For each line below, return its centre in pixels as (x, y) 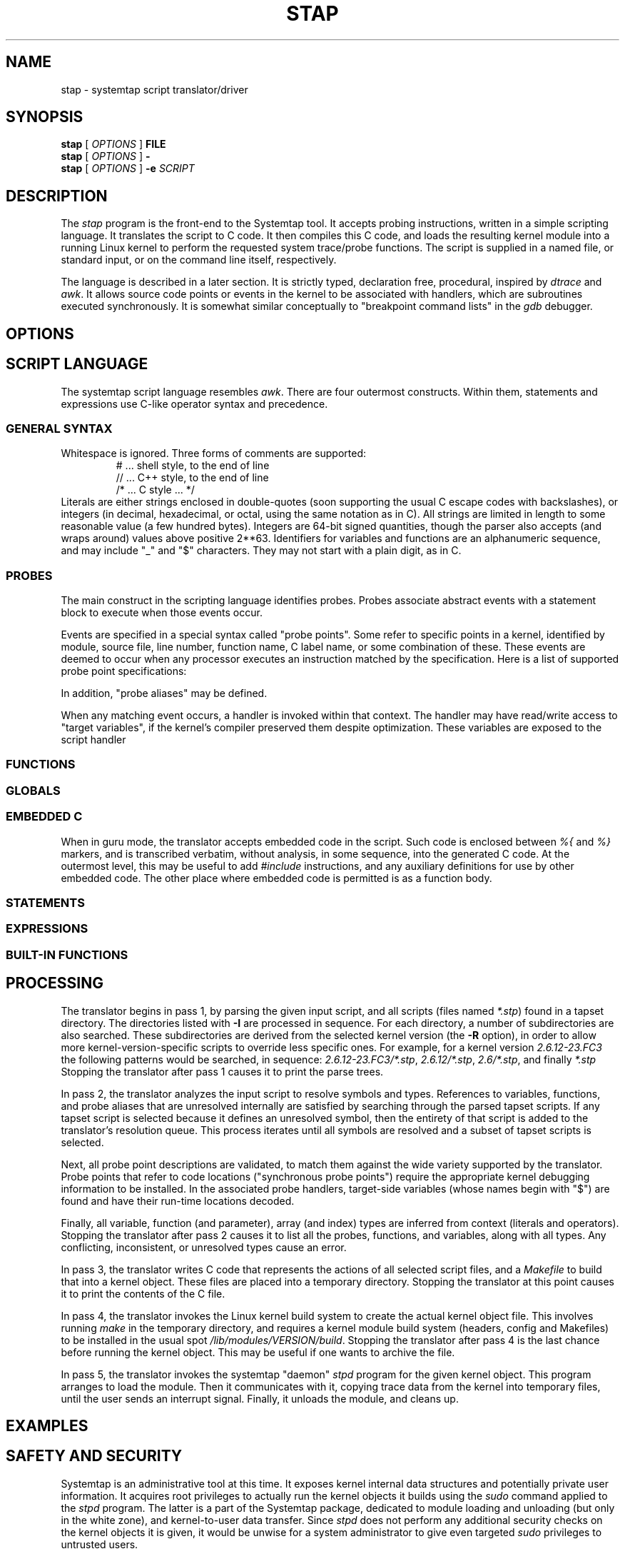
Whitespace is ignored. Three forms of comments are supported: (214, 453)
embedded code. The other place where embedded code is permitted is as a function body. (276, 878)
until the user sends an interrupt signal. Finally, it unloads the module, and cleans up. (260, 1398)
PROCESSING (55, 983)
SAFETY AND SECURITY (94, 1456)
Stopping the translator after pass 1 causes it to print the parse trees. (222, 1071)
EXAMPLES (47, 1425)
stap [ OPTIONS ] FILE (113, 144)
